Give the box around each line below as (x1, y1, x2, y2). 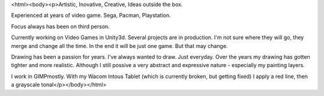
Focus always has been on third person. (11, 23, 110, 30)
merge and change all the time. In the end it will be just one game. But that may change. (11, 42, 228, 49)
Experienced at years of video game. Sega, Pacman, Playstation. (11, 12, 171, 19)
